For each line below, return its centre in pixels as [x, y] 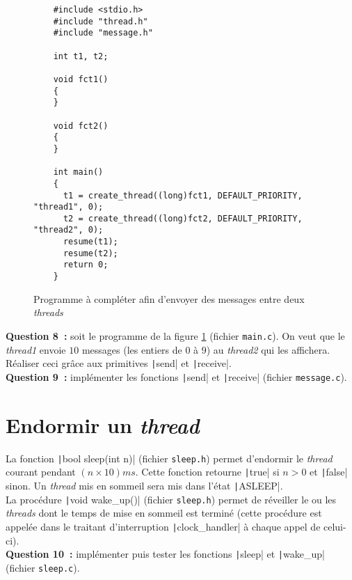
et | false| [329, 472]
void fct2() [81, 126]
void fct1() [81, 79]
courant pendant [41, 472]
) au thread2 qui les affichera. [268, 349]
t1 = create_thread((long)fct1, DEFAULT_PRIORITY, [183, 195]
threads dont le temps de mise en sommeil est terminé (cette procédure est [164, 513]
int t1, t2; [81, 56]
